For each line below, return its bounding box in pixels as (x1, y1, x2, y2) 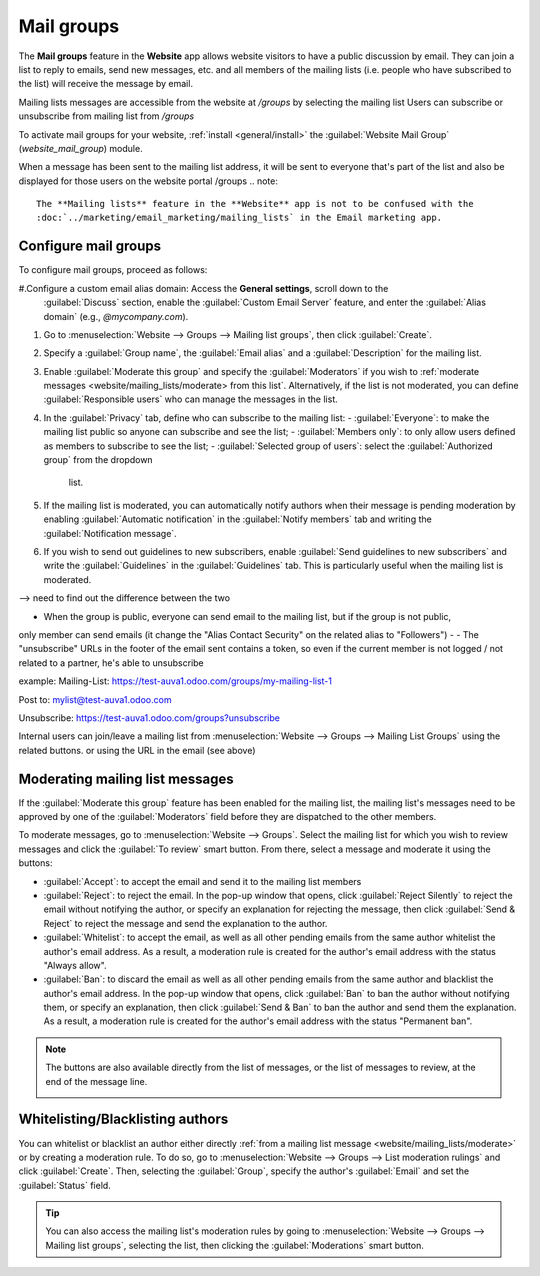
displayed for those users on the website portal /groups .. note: (18, 175, 279, 187)
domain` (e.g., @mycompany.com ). (43, 310, 189, 322)
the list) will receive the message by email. (18, 78, 194, 90)
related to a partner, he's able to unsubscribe (18, 656, 204, 669)
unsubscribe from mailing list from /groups (18, 110, 195, 122)
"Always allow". (43, 959, 107, 971)
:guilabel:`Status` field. (18, 1179, 112, 1191)
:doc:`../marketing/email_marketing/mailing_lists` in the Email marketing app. (36, 212, 443, 224)
